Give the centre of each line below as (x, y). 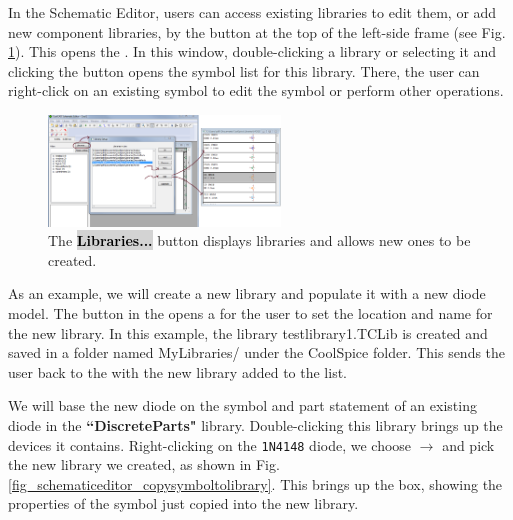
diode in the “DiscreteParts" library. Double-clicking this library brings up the (255, 425)
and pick (468, 444)
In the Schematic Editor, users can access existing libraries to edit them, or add (252, 12)
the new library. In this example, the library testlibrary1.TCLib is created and (248, 332)
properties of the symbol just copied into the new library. (183, 503)
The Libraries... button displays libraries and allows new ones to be (259, 240)
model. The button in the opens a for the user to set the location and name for (250, 313)
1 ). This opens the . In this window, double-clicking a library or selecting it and (252, 51)
